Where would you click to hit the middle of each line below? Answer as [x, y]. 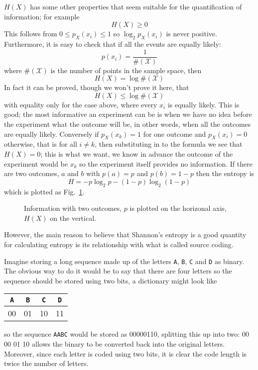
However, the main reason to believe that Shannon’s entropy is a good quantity [125, 234]
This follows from [31, 34]
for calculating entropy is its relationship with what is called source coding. [119, 244]
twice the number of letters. [46, 363]
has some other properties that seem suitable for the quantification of [136, 6]
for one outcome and [175, 134]
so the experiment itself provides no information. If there [166, 163]
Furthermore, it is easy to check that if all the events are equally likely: [113, 44]
